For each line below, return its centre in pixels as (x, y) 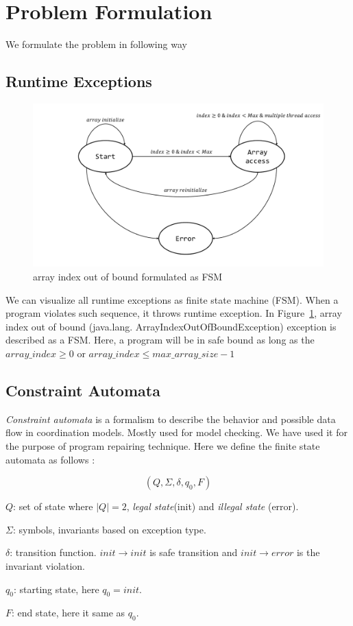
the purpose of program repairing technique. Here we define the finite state (163, 445)
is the (308, 552)
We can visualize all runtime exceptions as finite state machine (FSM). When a (172, 299)
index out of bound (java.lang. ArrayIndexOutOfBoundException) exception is (171, 326)
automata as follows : (50, 459)
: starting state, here (56, 589)
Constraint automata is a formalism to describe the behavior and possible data (171, 419)
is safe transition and (194, 552)
